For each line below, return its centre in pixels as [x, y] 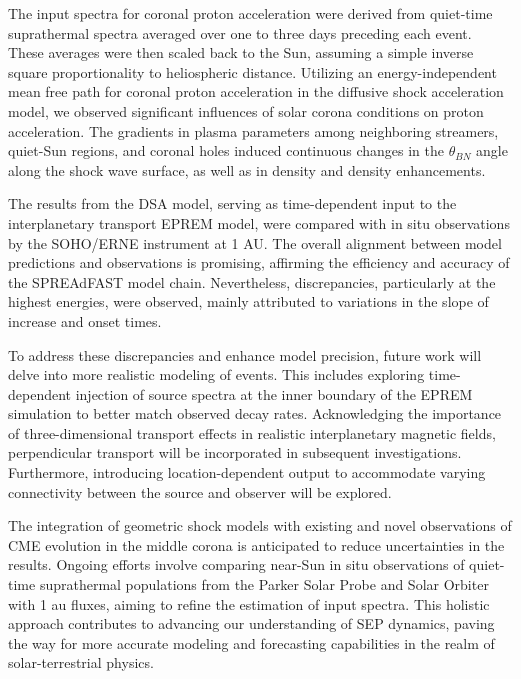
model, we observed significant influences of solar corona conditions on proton [246, 110]
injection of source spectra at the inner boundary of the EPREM [274, 393]
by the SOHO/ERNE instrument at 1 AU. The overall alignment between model [255, 242]
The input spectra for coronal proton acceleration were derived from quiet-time [250, 13]
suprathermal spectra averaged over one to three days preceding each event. [240, 32]
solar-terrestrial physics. [81, 662]
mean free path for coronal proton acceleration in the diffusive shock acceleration [256, 91]
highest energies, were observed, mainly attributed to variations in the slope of [248, 301]
